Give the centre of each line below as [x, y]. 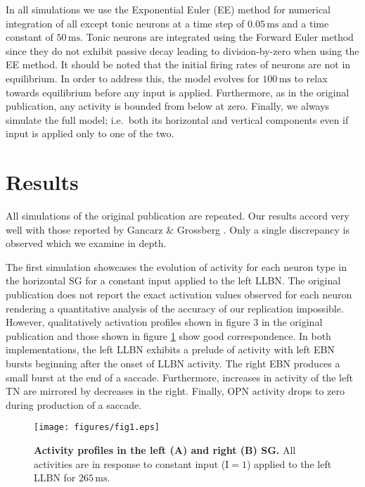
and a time [306, 23]
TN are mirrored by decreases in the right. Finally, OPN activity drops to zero [175, 391]
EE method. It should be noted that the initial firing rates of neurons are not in [178, 64]
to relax [311, 78]
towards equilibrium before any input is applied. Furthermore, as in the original [178, 92]
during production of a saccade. [74, 404]
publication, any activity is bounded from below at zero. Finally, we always [168, 106]
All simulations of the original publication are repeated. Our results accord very [178, 216]
